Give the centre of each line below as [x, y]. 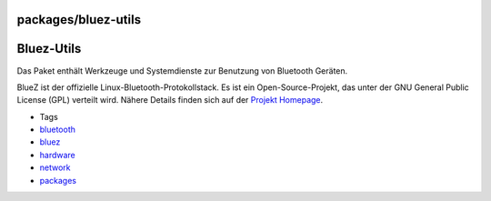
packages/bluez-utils [79, 20]
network [55, 167]
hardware [58, 155]
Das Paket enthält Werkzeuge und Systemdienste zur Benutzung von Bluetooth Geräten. [182, 70]
